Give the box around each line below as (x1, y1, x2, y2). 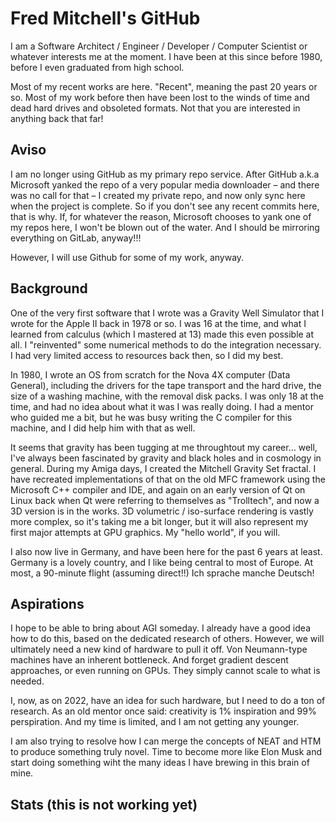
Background (10, 280, 88, 297)
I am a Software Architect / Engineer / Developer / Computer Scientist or (10, 40, 308, 52)
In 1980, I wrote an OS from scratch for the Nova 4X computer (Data (10, 368, 291, 381)
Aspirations (10, 595, 85, 612)
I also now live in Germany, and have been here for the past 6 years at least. (10, 545, 323, 557)
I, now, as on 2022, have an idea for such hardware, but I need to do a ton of (10, 695, 326, 707)
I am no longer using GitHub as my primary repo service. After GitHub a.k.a (10, 168, 320, 180)
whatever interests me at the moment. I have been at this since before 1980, (10, 50, 323, 62)
